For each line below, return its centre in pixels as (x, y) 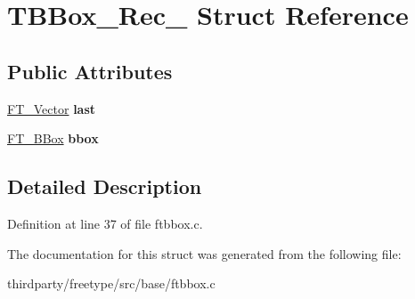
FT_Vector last (52, 108)
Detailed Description (105, 186)
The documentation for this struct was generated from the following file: (204, 253)
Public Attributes (90, 71)
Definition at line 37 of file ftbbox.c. (105, 223)
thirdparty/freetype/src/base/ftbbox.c (111, 283)
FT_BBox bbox (53, 138)
